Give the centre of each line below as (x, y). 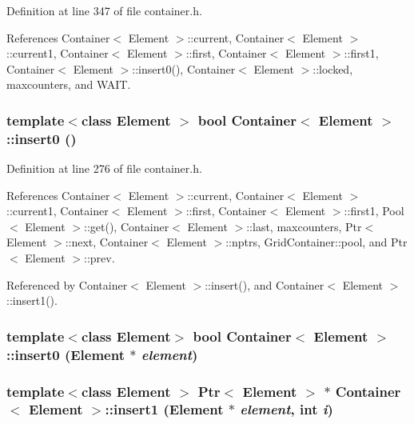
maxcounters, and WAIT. (69, 84)
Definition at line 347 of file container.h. (104, 10)
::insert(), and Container (265, 284)
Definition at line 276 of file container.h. (104, 168)
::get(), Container (127, 226)
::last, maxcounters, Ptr (304, 226)
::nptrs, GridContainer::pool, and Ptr (316, 242)
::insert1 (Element (164, 409)
